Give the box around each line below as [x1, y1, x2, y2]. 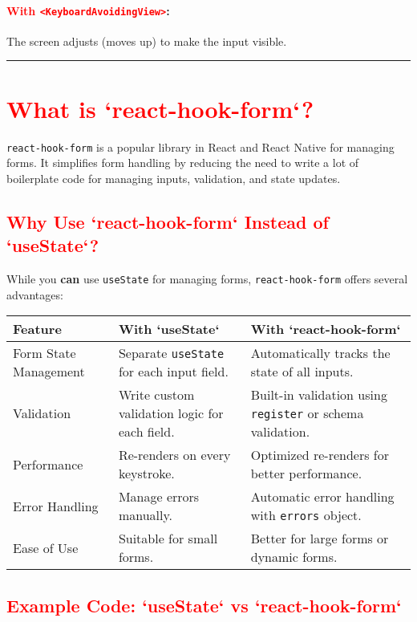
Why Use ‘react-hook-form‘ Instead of [6, 209, 329, 234]
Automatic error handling [250, 487, 395, 506]
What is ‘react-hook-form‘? [6, 91, 314, 124]
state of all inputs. [250, 362, 354, 381]
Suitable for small [118, 529, 218, 548]
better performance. [250, 464, 362, 483]
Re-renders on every [118, 445, 231, 465]
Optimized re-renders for [250, 445, 390, 465]
